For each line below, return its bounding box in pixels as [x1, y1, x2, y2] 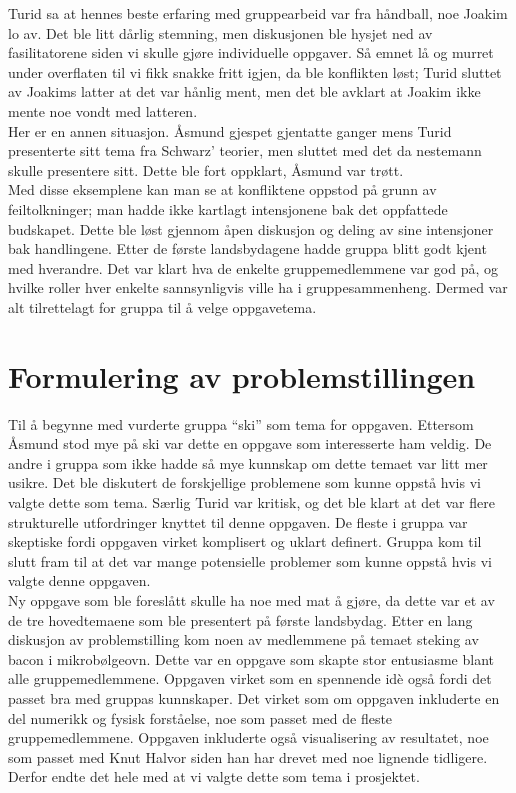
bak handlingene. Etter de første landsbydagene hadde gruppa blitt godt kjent [8, 238, 487, 259]
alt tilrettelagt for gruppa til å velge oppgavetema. [8, 296, 317, 317]
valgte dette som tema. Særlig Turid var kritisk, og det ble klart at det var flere [8, 492, 495, 512]
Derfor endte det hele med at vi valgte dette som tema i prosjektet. [8, 766, 420, 787]
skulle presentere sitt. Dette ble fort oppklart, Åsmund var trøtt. [8, 159, 404, 180]
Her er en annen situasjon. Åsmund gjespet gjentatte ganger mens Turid [8, 120, 452, 141]
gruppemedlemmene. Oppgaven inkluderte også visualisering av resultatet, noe [8, 727, 489, 748]
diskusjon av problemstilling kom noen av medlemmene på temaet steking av [8, 629, 479, 650]
